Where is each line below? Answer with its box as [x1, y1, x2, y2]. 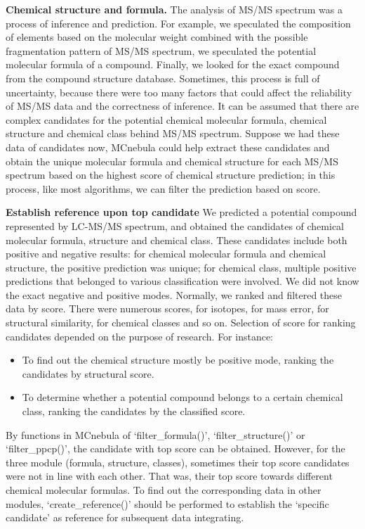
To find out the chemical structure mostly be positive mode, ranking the [22, 352, 334, 367]
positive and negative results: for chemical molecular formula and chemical [6, 246, 326, 261]
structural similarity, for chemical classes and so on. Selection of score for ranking [6, 315, 356, 330]
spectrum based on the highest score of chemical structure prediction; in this [6, 167, 336, 182]
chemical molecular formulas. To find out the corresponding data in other [6, 483, 321, 497]
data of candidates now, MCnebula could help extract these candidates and [6, 139, 330, 154]
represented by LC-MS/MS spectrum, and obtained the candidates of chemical [6, 218, 344, 233]
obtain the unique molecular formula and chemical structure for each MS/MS [6, 153, 338, 168]
